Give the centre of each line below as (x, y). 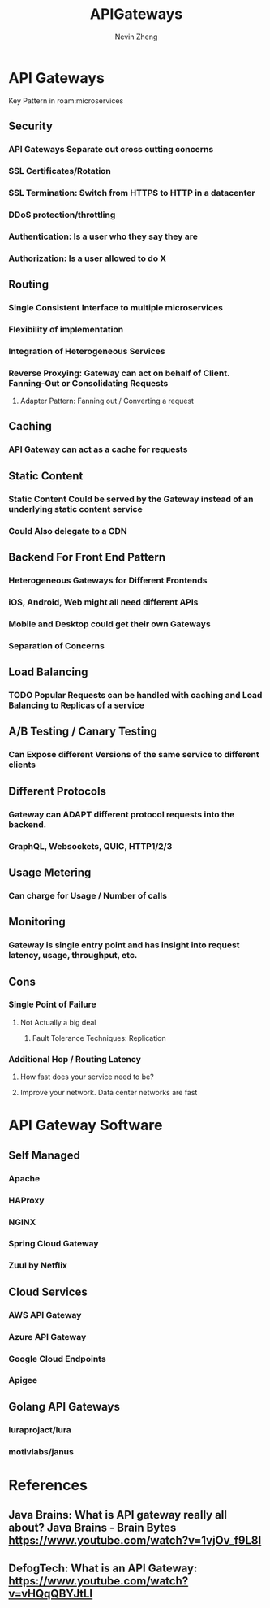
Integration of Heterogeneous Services (87, 351)
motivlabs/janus (41, 1451)
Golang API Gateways (64, 1406)
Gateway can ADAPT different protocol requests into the (122, 814)
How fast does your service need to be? (87, 1077)
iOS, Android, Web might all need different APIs (103, 602)
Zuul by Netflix (38, 1266)
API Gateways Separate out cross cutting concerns (111, 149)
